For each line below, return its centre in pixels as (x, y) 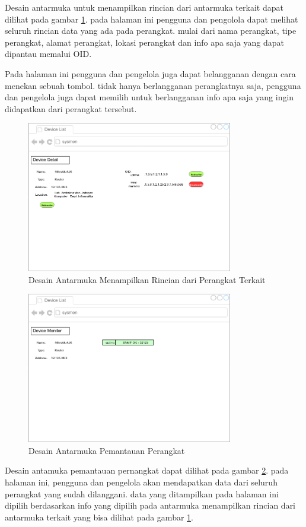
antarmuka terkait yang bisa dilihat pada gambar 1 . (99, 517)
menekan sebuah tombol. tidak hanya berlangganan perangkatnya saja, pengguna (153, 85)
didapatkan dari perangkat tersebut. (71, 108)
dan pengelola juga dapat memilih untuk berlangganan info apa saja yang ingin (149, 97)
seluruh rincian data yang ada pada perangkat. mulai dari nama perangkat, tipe (151, 31)
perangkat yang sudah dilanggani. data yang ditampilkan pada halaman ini (142, 493)
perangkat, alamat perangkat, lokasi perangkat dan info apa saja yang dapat (144, 42)
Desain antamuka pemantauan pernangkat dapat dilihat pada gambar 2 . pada (147, 470)
